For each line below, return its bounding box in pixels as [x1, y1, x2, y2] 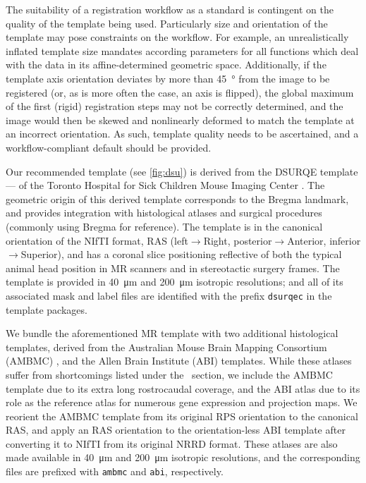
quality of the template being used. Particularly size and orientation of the [6, 16, 328, 30]
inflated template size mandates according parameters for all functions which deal [6, 43, 359, 58]
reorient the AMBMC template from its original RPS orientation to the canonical [6, 408, 358, 423]
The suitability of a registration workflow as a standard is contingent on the [6, 2, 334, 16]
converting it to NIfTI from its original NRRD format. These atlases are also [6, 436, 338, 451]
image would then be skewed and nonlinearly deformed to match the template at [6, 112, 355, 127]
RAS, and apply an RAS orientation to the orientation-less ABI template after [6, 422, 346, 437]
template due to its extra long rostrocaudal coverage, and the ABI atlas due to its [6, 381, 360, 396]
